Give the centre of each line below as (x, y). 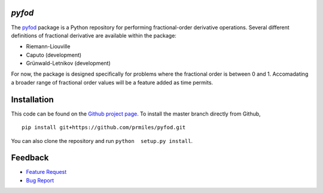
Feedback (30, 158)
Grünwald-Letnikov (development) (68, 63)
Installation (32, 99)
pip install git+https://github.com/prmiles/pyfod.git (104, 127)
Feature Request (46, 172)
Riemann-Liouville (48, 46)
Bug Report (40, 180)
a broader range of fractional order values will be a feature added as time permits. (112, 82)
